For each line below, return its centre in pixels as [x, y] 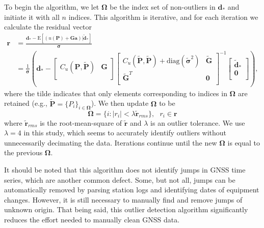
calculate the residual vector [48, 27]
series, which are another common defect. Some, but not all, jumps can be [120, 179]
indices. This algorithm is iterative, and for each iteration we [163, 17]
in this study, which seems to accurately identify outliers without [125, 133]
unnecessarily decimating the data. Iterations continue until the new [111, 142]
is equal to [244, 142]
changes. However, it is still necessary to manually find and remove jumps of [123, 199]
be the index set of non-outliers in [163, 7]
